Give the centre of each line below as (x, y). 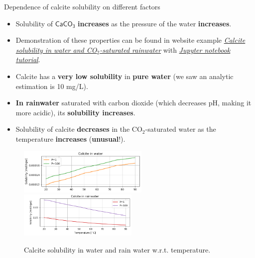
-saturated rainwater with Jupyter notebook (165, 49)
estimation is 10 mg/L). (52, 86)
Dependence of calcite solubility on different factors (82, 6)
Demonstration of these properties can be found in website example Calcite (130, 40)
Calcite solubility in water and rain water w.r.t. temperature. (117, 250)
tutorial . (28, 59)
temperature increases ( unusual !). (70, 138)
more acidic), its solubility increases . (75, 112)
